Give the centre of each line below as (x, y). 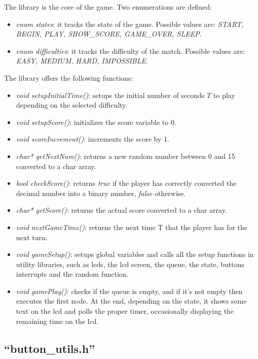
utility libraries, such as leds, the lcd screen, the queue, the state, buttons (130, 264)
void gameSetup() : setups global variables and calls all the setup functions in (135, 254)
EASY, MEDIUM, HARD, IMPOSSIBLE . (82, 61)
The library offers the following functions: (69, 77)
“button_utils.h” (50, 348)
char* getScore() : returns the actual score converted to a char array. (121, 210)
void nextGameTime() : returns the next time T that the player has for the (132, 227)
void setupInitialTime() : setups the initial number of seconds (110, 95)
